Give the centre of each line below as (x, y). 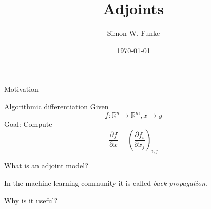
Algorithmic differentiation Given (56, 106)
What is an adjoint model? (46, 166)
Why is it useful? (31, 200)
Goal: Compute (28, 124)
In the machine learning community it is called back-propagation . (106, 183)
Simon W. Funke (133, 33)
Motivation (21, 89)
